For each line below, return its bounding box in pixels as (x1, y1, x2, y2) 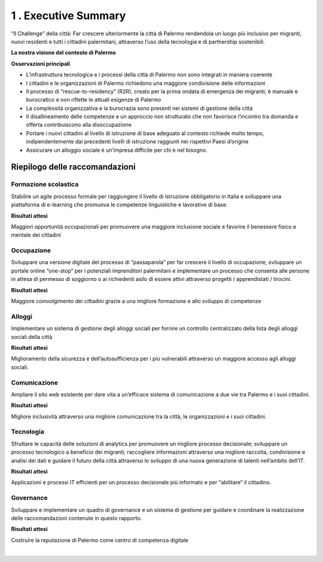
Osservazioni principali (11, 60, 71, 67)
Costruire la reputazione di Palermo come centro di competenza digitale (11, 536, 188, 543)
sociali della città (11, 333, 53, 340)
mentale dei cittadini (11, 231, 61, 239)
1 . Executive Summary (11, 9, 126, 22)
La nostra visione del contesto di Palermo (11, 49, 116, 56)
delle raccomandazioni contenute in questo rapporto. (11, 514, 142, 521)
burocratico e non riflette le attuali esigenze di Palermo (26, 96, 161, 103)
